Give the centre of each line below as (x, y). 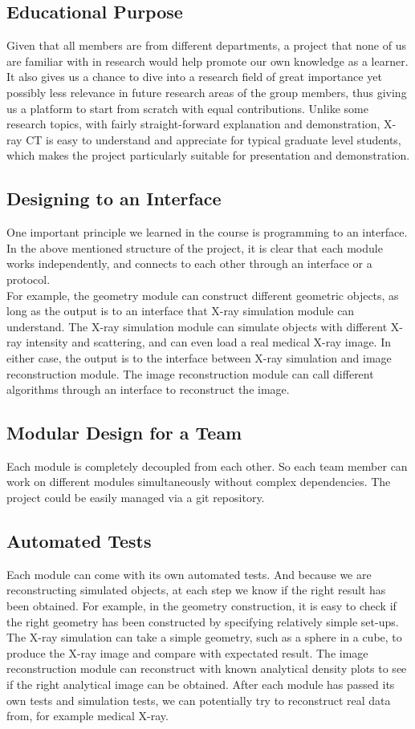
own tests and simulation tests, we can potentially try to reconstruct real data (199, 700)
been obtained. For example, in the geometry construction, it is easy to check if (201, 606)
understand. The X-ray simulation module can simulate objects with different (197, 326)
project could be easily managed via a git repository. (136, 498)
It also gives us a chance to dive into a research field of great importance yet (194, 77)
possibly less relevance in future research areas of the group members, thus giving (207, 92)
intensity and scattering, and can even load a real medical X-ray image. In (209, 342)
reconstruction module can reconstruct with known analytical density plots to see (207, 668)
